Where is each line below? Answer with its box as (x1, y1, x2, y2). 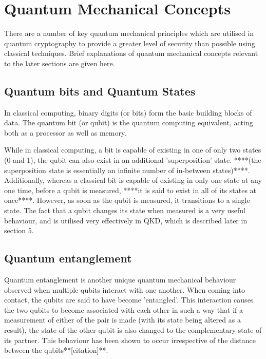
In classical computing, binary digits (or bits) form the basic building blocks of (4, 107, 252, 118)
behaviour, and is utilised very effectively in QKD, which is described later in (4, 215, 248, 225)
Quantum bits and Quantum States (4, 83, 196, 99)
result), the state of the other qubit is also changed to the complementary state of (4, 325, 262, 335)
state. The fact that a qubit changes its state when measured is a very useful (4, 205, 245, 216)
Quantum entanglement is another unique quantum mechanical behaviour (4, 274, 236, 285)
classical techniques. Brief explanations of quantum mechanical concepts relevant (4, 48, 258, 59)
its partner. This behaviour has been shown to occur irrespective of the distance (4, 334, 256, 345)
